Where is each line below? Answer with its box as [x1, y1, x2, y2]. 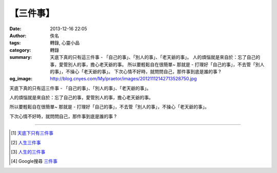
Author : [9, 32, 27, 38]
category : [9, 47, 31, 53]
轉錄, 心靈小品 [50, 40, 80, 46]
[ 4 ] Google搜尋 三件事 [11, 158, 58, 164]
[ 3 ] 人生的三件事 [11, 149, 46, 155]
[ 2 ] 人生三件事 [11, 139, 41, 145]
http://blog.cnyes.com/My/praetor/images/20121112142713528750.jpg [50, 76, 197, 82]
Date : [9, 26, 22, 32]
